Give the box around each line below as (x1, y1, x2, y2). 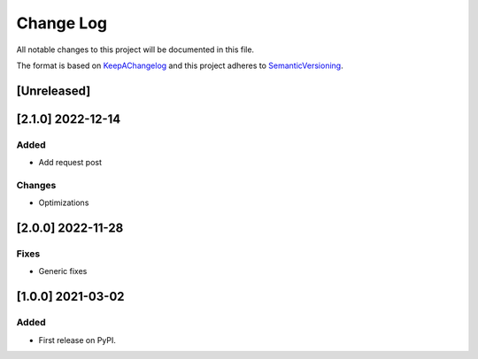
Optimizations (38, 197, 89, 208)
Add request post (38, 157, 102, 168)
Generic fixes (38, 266, 88, 277)
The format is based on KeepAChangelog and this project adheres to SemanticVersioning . (16, 60, 344, 71)
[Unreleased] (16, 83, 91, 98)
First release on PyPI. (38, 334, 117, 345)
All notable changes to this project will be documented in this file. (16, 44, 255, 55)
